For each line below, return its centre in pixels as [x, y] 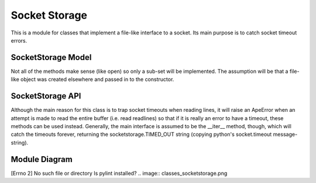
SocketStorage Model [51, 57]
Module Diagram [42, 159]
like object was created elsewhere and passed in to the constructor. [92, 79]
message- [285, 135]
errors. [19, 40]
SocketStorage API [46, 96]
